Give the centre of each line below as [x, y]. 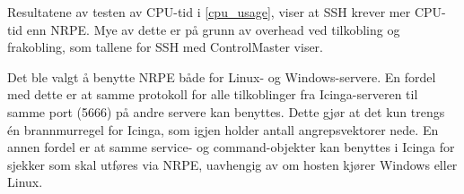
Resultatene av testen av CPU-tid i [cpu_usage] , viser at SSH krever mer [209, 12]
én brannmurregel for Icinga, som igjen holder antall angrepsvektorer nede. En [223, 129]
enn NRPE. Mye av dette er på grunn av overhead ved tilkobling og [213, 29]
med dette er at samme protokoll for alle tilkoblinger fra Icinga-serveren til [213, 94]
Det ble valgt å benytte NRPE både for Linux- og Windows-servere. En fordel [222, 76]
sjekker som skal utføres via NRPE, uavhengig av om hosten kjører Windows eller [232, 164]
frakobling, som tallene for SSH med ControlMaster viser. [166, 47]
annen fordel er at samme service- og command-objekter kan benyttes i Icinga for [231, 147]
